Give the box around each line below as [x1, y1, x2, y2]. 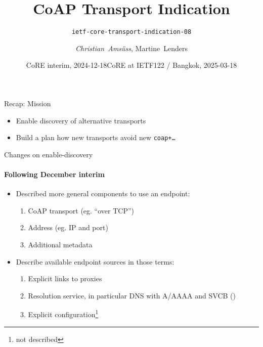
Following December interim [4, 169, 105, 179]
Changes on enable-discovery [4, 149, 93, 159]
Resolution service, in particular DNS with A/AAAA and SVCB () [28, 290, 236, 300]
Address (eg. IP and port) [28, 222, 108, 233]
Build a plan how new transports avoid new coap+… [16, 132, 176, 143]
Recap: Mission [4, 98, 51, 108]
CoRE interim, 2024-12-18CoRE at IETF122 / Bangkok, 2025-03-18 [26, 60, 237, 70]
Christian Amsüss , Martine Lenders [75, 42, 188, 53]
